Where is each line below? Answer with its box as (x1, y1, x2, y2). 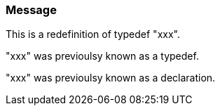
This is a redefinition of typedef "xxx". (6, 28, 180, 41)
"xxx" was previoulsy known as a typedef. (6, 50, 199, 63)
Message (6, 3, 57, 17)
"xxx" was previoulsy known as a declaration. (6, 72, 216, 84)
